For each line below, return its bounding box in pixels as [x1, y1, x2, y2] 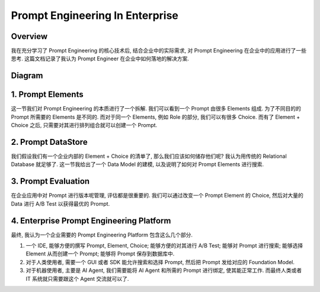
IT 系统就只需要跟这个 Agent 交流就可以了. [25, 275, 129, 282]
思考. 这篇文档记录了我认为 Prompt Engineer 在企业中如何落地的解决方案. [11, 55, 190, 62]
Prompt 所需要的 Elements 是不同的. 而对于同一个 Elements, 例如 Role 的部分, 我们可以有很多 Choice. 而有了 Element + [11, 113, 300, 121]
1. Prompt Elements [11, 89, 84, 100]
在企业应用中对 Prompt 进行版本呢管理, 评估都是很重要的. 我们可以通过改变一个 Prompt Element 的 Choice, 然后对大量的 [11, 192, 303, 199]
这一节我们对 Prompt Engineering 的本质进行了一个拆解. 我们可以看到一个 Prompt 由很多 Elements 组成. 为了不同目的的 [11, 105, 302, 112]
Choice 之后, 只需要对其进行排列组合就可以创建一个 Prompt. [11, 122, 158, 129]
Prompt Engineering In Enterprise [11, 9, 179, 22]
